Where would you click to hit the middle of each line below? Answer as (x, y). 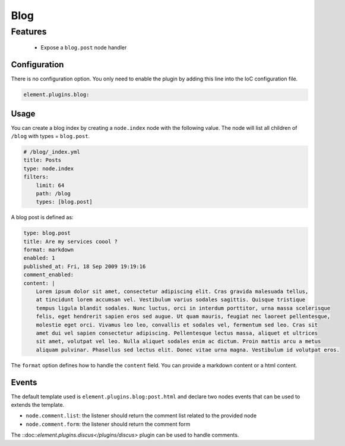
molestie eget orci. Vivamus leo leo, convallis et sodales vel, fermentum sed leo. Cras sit (177, 325)
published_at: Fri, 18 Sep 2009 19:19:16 (85, 266)
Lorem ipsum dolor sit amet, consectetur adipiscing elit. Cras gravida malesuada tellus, (172, 291)
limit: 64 (50, 185)
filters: (36, 177)
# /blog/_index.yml (52, 152)
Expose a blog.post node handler (84, 48)
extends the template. (38, 405)
